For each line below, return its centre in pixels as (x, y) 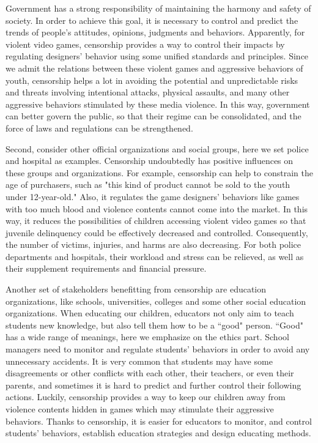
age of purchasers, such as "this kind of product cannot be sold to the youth (148, 184)
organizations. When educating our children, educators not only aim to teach (150, 313)
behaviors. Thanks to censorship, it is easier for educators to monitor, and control (159, 421)
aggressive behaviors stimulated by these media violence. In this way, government (158, 104)
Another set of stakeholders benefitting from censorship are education (136, 289)
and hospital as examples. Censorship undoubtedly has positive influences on (150, 161)
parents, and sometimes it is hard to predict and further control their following (153, 385)
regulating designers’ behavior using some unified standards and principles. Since (157, 56)
